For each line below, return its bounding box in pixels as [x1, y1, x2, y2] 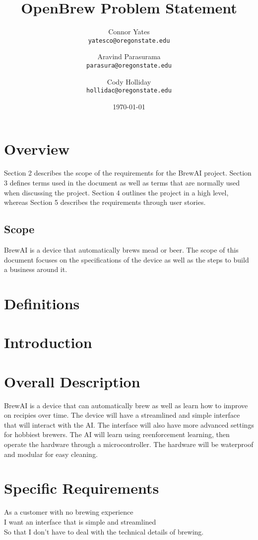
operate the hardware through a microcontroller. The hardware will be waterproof [4, 439, 254, 450]
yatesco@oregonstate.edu [88, 37, 170, 44]
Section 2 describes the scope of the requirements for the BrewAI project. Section [4, 168, 252, 178]
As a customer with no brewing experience [4, 507, 133, 517]
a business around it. [4, 264, 67, 274]
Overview [4, 139, 70, 159]
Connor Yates [108, 26, 150, 37]
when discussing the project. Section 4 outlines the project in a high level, [4, 187, 229, 197]
